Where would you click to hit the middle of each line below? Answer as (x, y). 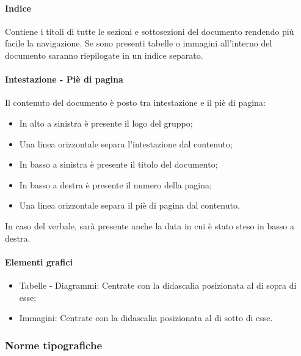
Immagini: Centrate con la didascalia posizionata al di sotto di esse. (146, 318)
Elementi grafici (39, 261)
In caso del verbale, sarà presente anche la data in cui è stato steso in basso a (150, 225)
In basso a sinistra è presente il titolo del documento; (118, 164)
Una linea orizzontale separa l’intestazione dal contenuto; (126, 143)
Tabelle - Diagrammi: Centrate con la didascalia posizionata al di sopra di (158, 285)
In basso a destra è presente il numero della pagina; (115, 184)
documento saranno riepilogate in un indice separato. (104, 55)
